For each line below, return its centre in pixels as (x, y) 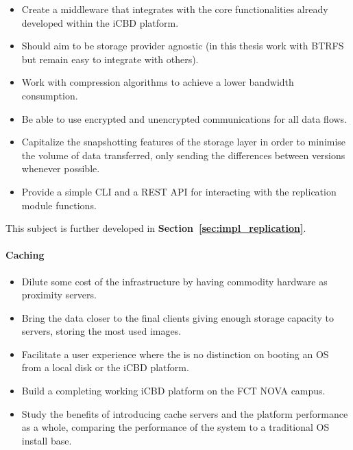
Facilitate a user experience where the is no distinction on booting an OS (175, 354)
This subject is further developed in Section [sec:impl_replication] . (156, 228)
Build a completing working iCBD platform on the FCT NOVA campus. (173, 391)
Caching (25, 255)
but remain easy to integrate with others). (110, 59)
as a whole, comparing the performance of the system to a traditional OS (175, 427)
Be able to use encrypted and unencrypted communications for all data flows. (184, 118)
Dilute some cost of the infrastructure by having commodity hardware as (174, 281)
